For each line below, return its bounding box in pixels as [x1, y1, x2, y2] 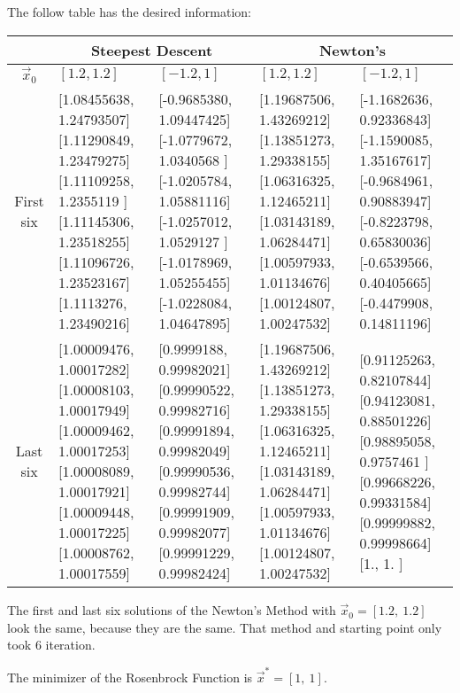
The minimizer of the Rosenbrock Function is [7, 667, 253, 686]
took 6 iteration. [7, 635, 96, 654]
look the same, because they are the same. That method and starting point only [7, 618, 442, 636]
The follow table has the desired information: [7, 3, 251, 20]
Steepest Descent [90, 39, 213, 60]
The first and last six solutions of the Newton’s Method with [7, 601, 336, 619]
